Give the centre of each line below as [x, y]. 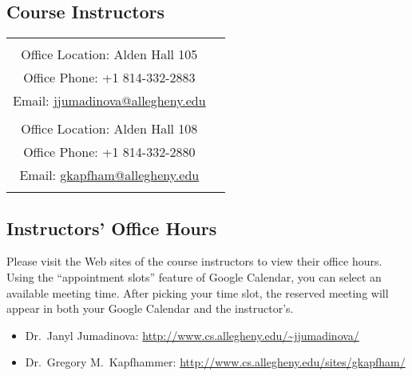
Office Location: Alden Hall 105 [109, 54]
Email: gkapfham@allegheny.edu [109, 175]
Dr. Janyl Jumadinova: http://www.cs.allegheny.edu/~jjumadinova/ [192, 335]
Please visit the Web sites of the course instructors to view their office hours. [194, 261]
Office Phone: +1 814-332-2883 [109, 78]
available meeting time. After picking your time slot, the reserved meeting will [198, 292]
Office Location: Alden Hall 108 [109, 129]
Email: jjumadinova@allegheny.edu [109, 101]
